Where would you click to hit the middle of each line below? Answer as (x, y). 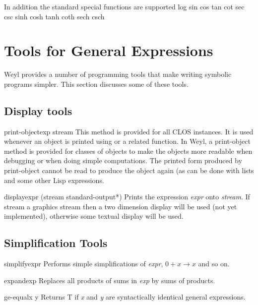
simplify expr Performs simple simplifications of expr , (84, 264)
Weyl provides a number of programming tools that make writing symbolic (118, 74)
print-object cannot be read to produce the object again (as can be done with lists (129, 170)
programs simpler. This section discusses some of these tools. (96, 84)
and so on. (214, 264)
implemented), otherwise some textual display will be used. (94, 216)
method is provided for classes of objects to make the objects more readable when (128, 151)
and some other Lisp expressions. (54, 180)
